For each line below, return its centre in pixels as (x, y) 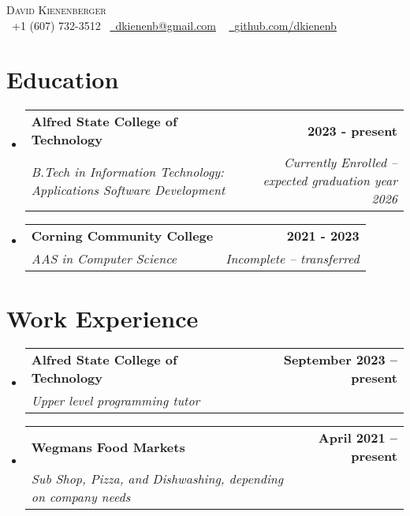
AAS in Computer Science (104, 259)
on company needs (81, 497)
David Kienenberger (56, 9)
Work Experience (102, 318)
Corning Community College (122, 236)
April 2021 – (358, 438)
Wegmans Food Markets (108, 447)
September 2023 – (340, 360)
